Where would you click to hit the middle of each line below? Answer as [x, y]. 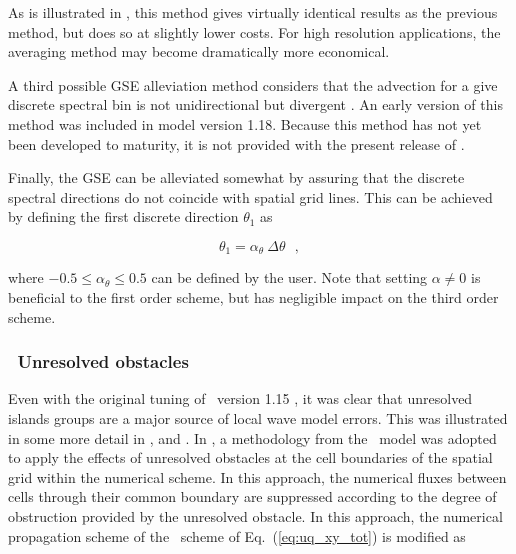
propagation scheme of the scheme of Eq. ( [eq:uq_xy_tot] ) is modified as [237, 535]
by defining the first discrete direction [123, 216]
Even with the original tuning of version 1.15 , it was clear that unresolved [240, 398]
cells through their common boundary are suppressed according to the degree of [252, 496]
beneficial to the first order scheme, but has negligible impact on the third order [253, 296]
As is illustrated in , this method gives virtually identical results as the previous [253, 12]
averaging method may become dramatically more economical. [199, 51]
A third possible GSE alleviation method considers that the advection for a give [253, 84]
